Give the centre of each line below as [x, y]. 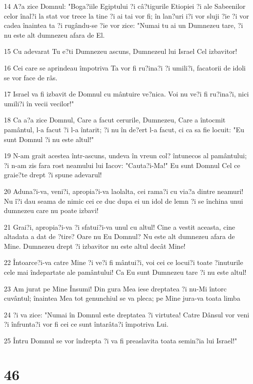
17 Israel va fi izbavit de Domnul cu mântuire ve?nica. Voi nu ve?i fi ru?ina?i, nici [126, 94]
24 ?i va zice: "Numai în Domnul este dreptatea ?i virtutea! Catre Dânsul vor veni [127, 314]
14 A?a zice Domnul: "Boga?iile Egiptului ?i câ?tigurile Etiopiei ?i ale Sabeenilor [125, 6]
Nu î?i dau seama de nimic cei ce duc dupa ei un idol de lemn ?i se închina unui [124, 201]
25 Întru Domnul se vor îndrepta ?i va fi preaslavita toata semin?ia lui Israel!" [121, 341]
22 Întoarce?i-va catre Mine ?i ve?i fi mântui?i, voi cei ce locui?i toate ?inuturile [124, 262]
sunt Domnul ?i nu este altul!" [49, 139]
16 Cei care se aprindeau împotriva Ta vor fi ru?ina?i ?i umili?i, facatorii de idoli [125, 67]
